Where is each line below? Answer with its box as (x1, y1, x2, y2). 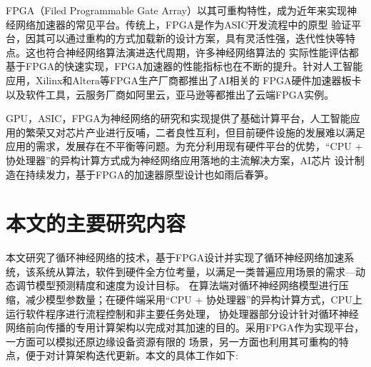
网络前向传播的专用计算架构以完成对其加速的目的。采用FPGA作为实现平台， (6, 320, 365, 335)
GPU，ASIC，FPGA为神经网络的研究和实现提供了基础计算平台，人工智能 (6, 111, 350, 126)
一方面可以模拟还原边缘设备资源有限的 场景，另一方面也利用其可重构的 (6, 333, 339, 348)
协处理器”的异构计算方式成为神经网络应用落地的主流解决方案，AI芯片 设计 (6, 152, 355, 167)
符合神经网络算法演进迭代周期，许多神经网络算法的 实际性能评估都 (45, 44, 359, 59)
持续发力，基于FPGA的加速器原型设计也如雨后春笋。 (25, 166, 275, 181)
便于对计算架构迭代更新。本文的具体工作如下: (25, 348, 238, 363)
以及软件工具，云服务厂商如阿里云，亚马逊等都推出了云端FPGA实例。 (6, 86, 335, 101)
